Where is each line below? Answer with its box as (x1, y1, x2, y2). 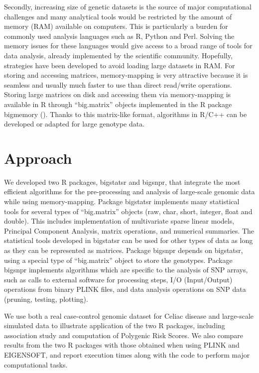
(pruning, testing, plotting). (4, 293, 88, 304)
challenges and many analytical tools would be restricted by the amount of (4, 11, 232, 21)
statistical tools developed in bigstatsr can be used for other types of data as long (4, 235, 253, 246)
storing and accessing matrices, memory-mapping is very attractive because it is (4, 70, 248, 80)
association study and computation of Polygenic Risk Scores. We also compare (4, 330, 244, 340)
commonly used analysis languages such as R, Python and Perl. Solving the (4, 30, 235, 41)
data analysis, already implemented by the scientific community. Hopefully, (4, 50, 233, 60)
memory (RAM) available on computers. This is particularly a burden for (4, 21, 228, 31)
